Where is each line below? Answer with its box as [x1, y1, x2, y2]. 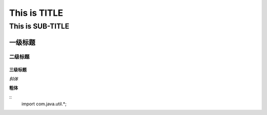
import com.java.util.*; [21, 101, 67, 107]
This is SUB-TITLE [9, 22, 69, 31]
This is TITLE [9, 7, 64, 18]
